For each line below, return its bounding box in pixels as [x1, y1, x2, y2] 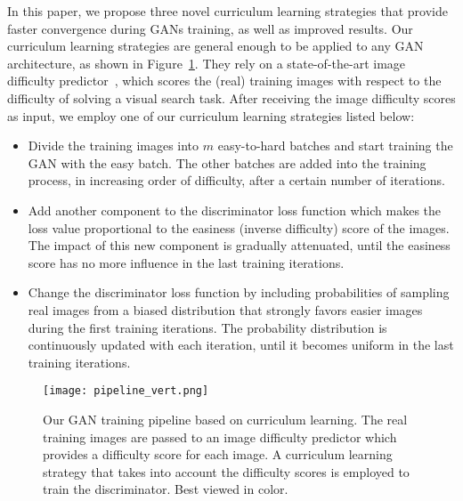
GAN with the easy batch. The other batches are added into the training [28, 153, 426, 172]
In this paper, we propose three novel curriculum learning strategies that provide [7, 2, 448, 20]
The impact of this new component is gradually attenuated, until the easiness [28, 236, 451, 255]
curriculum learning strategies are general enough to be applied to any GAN [7, 36, 424, 55]
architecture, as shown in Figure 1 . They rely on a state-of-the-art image [7, 53, 406, 72]
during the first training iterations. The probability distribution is [28, 318, 387, 336]
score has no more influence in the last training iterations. [28, 253, 345, 271]
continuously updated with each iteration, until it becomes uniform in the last [28, 335, 454, 354]
